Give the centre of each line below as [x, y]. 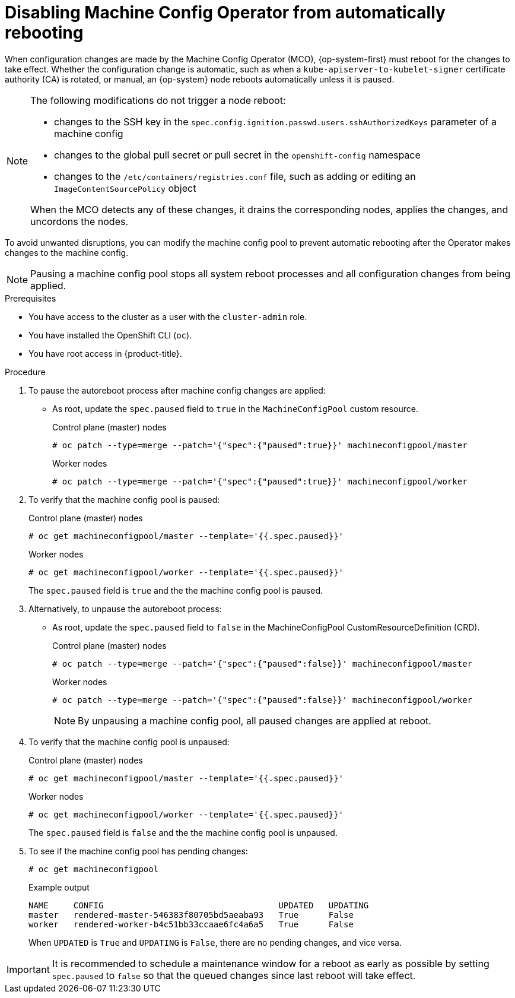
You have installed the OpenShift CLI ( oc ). [110, 335]
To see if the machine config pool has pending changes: [138, 851]
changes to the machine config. [67, 252]
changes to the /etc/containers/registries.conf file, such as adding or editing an [235, 176]
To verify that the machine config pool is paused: [124, 499]
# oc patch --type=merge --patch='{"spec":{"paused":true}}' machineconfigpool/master [260, 445]
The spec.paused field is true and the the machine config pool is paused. [176, 590]
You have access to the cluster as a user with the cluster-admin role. [168, 316]
